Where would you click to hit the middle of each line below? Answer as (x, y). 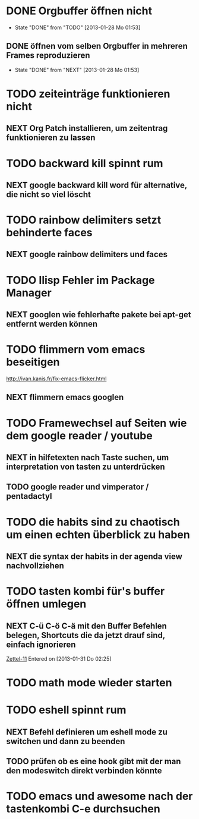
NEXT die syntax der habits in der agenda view (94, 556)
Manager (29, 293)
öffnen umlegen (46, 604)
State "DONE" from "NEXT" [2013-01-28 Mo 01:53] (77, 70)
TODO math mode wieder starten (89, 683)
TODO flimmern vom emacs (76, 350)
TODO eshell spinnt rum (66, 710)
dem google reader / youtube (79, 435)
